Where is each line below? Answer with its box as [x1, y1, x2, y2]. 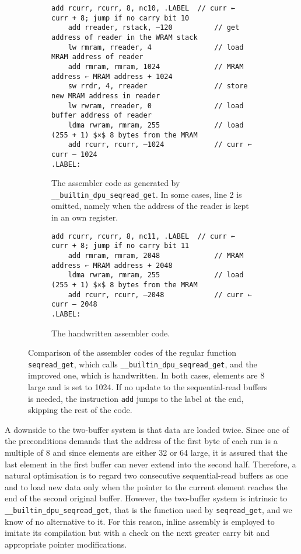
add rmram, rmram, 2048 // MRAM [68, 251, 244, 260]
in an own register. [51, 211, 118, 223]
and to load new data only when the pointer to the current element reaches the [5, 480, 288, 493]
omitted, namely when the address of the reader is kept [51, 199, 249, 212]
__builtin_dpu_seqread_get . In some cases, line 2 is [51, 188, 242, 200]
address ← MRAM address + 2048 [51, 261, 173, 270]
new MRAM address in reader [51, 91, 160, 100]
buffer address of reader [51, 111, 152, 120]
